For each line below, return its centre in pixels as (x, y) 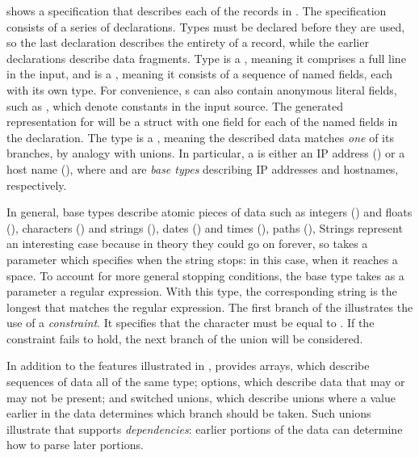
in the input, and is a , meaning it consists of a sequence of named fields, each (199, 74)
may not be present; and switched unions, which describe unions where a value (201, 397)
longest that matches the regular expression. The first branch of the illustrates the (210, 307)
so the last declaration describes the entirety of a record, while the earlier (188, 42)
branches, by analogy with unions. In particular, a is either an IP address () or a (206, 153)
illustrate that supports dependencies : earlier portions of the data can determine (205, 429)
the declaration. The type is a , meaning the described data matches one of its (200, 137)
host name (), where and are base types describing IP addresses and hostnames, (203, 168)
